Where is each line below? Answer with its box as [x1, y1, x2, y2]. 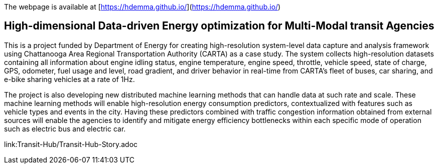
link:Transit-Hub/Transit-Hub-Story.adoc [4, 139, 138, 148]
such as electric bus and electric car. [4, 124, 126, 133]
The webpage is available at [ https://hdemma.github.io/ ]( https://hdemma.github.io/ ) [4, 2, 281, 11]
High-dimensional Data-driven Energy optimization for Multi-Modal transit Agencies [4, 19, 434, 32]
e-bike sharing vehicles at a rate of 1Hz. [4, 74, 135, 83]
